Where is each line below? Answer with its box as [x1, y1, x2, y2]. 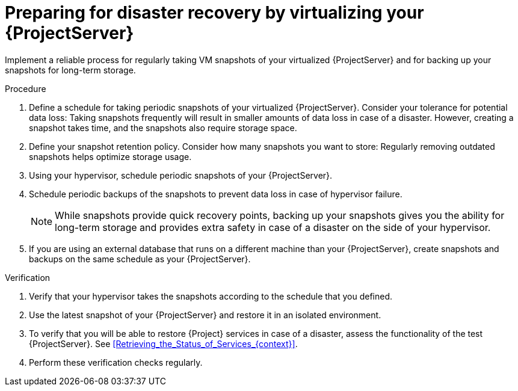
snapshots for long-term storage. [5, 64, 136, 75]
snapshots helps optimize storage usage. [29, 151, 192, 162]
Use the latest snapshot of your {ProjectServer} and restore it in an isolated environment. [29, 309, 381, 320]
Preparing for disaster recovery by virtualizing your [5, 2, 424, 23]
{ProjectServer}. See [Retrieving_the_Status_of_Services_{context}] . [29, 338, 298, 349]
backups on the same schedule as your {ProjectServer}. [29, 253, 251, 264]
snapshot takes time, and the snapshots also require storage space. [29, 122, 297, 133]
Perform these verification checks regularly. [29, 357, 203, 368]
